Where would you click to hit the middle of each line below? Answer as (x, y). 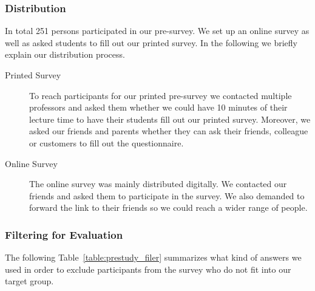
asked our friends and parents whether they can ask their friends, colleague (169, 131)
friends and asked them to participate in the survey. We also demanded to (167, 195)
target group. (29, 281)
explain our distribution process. (65, 54)
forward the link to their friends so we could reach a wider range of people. (168, 207)
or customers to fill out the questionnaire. (107, 142)
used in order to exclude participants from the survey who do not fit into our (148, 269)
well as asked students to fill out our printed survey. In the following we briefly (151, 42)
